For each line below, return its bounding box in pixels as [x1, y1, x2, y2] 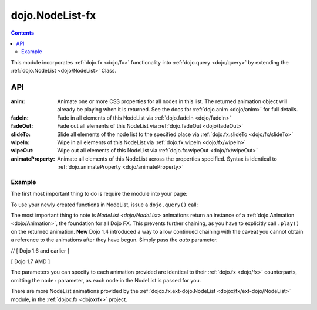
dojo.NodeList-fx [11, 9, 96, 22]
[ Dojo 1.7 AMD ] [11, 258, 50, 265]
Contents [11, 29, 35, 36]
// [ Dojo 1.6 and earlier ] [11, 247, 70, 254]
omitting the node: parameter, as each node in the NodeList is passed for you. [11, 277, 201, 284]
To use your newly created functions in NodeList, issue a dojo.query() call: [11, 201, 198, 208]
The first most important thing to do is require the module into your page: [11, 190, 188, 197]
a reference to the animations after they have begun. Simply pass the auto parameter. [11, 236, 218, 243]
